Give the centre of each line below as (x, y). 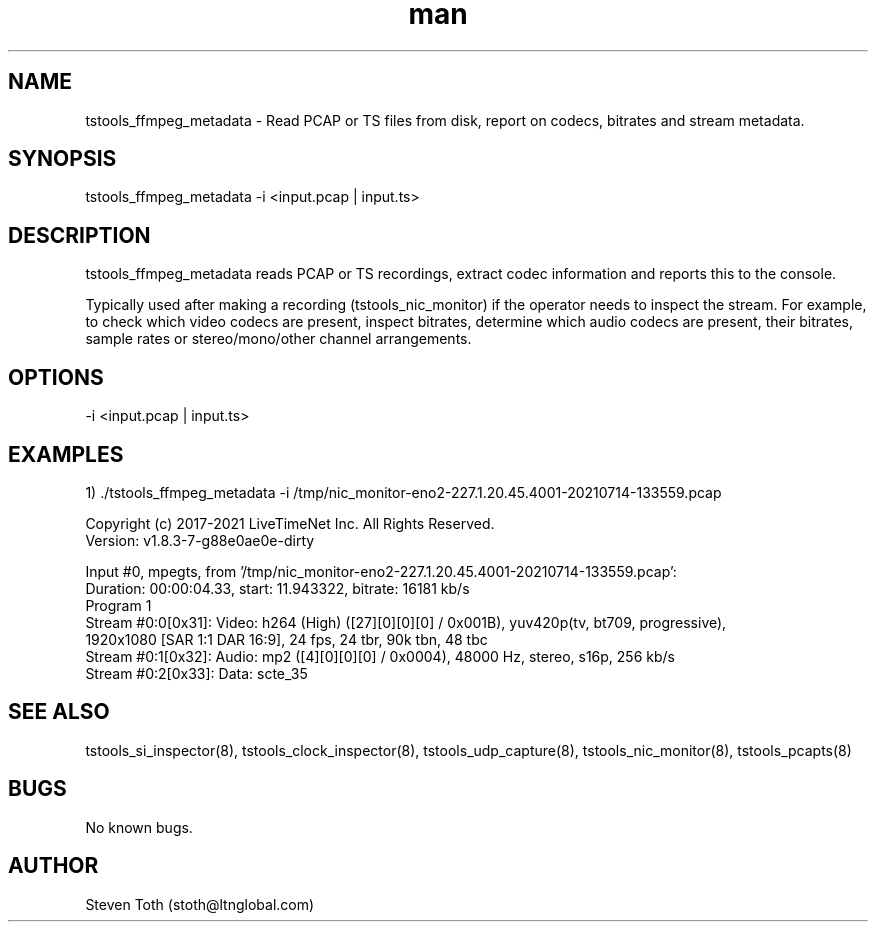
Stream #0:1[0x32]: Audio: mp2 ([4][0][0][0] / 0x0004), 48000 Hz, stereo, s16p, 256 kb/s (380, 656)
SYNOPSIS (62, 159)
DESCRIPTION (79, 235)
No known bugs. (139, 827)
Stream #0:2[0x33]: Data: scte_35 (196, 673)
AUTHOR (53, 866)
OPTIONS (56, 377)
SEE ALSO (59, 712)
